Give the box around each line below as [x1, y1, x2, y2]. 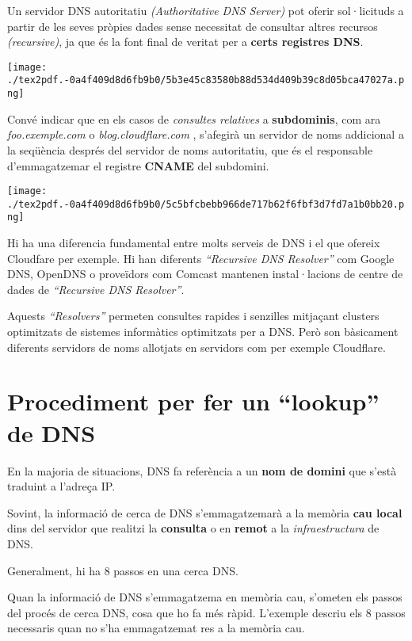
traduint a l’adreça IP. [7, 478, 116, 494]
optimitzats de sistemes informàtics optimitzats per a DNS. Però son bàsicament [7, 323, 399, 340]
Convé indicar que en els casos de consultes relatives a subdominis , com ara [7, 110, 381, 127]
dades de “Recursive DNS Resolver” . [7, 280, 185, 297]
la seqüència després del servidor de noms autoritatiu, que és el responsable [7, 141, 373, 158]
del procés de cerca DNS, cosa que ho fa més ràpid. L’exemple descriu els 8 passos [7, 604, 406, 620]
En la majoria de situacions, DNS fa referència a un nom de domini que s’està [7, 462, 397, 479]
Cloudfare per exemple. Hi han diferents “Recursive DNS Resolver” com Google [7, 250, 395, 266]
